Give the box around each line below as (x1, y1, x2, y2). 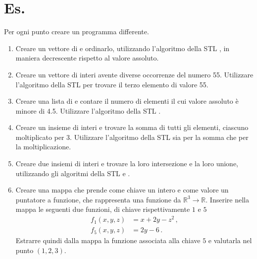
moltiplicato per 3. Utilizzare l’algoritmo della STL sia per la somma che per (15, 131, 249, 142)
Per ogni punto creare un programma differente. (4, 26, 149, 37)
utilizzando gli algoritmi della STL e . (15, 168, 130, 178)
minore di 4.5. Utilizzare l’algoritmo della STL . (15, 105, 161, 116)
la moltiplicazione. (15, 141, 71, 152)
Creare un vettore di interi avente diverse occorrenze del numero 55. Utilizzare (15, 69, 254, 79)
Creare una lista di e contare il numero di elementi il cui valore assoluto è (15, 96, 239, 106)
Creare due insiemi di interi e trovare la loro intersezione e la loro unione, (15, 158, 239, 169)
